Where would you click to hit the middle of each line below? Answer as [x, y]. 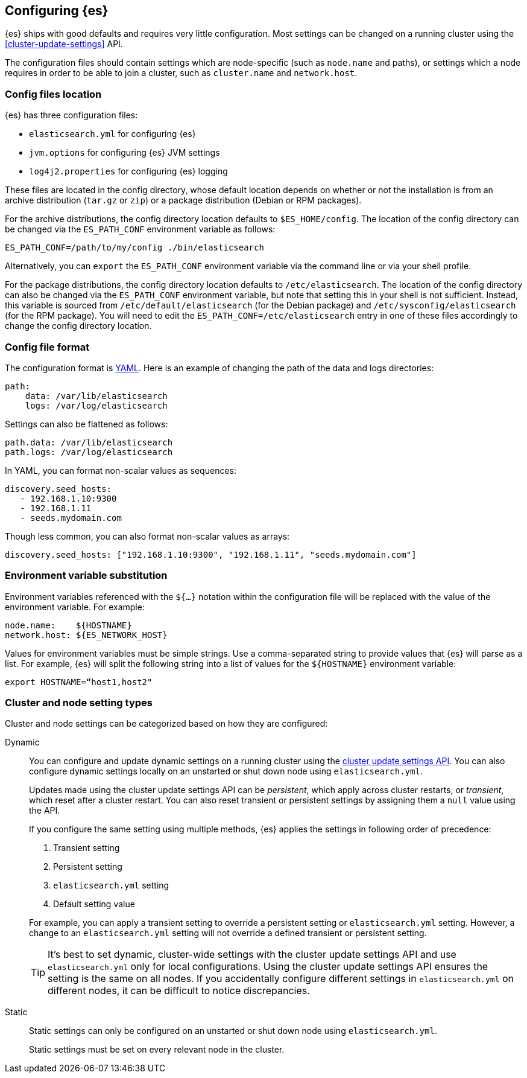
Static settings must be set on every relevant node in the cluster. [157, 1050]
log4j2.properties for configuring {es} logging [128, 171]
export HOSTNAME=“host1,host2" [79, 682]
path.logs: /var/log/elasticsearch [89, 452]
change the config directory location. [78, 326]
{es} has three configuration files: [71, 115]
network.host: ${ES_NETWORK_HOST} [86, 635]
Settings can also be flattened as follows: [87, 424]
